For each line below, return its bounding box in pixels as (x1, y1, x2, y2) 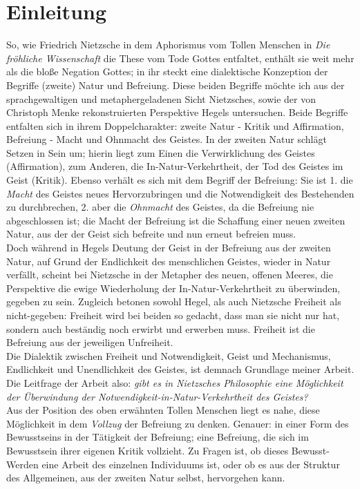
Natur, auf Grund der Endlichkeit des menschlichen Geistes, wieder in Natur (6, 253, 331, 268)
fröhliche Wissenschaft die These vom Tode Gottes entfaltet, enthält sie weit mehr (6, 50, 354, 65)
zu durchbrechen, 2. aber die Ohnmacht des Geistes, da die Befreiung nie (6, 200, 314, 214)
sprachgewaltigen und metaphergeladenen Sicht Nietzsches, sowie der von (6, 91, 316, 106)
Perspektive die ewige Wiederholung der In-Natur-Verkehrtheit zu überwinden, (6, 280, 341, 295)
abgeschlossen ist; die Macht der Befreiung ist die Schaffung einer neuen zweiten (6, 213, 345, 227)
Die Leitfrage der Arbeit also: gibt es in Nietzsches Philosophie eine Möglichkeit (6, 375, 343, 390)
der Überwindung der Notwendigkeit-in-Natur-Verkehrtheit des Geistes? (6, 389, 308, 403)
